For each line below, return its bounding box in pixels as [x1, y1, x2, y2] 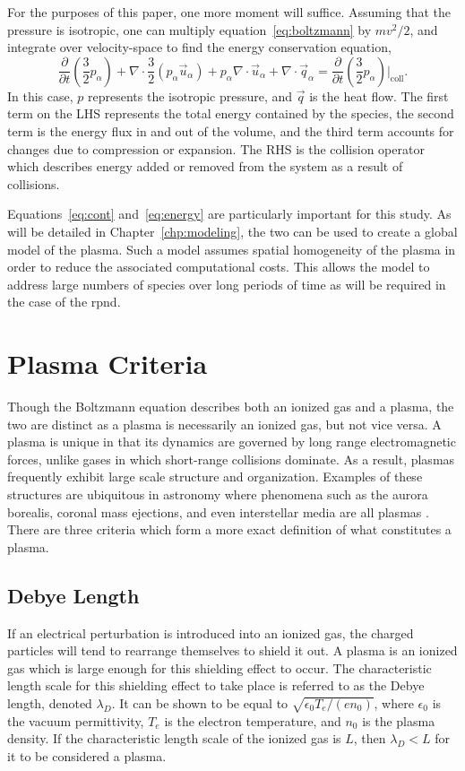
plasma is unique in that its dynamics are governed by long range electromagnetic [7, 432, 456, 451]
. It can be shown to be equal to [111, 693, 288, 712]
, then [353, 729, 386, 748]
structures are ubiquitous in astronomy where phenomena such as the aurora [7, 485, 428, 503]
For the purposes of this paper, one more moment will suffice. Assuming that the [7, 3, 452, 21]
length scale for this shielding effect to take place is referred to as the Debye [7, 676, 425, 695]
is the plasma [362, 711, 435, 730]
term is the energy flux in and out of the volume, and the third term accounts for [7, 121, 454, 140]
